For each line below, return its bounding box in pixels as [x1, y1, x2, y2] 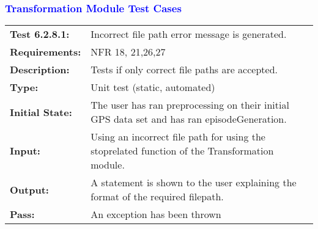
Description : [10, 62, 70, 77]
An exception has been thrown [91, 207, 221, 222]
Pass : [10, 207, 35, 222]
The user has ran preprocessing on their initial [91, 98, 289, 112]
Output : [10, 182, 49, 197]
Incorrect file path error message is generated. [91, 27, 287, 42]
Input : [10, 144, 40, 158]
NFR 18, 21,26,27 [91, 45, 166, 59]
